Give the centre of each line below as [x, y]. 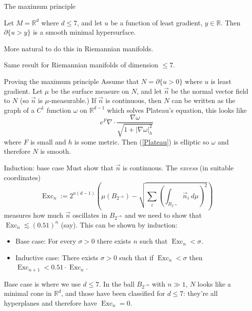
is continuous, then [134, 100]
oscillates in [90, 215]
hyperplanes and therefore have [51, 303]
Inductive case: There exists [57, 257]
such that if [136, 257]
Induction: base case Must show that [59, 167]
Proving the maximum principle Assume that [71, 81]
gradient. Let [23, 91]
